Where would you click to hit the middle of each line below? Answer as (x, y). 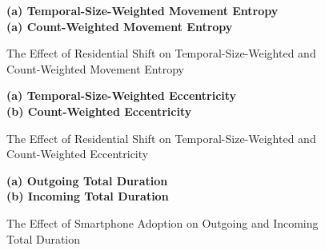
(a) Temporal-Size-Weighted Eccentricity (122, 95)
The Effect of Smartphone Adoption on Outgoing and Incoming (162, 222)
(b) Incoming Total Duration (88, 196)
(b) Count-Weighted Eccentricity (99, 111)
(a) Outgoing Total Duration (87, 180)
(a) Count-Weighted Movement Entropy (120, 26)
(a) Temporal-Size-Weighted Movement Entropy (142, 10)
